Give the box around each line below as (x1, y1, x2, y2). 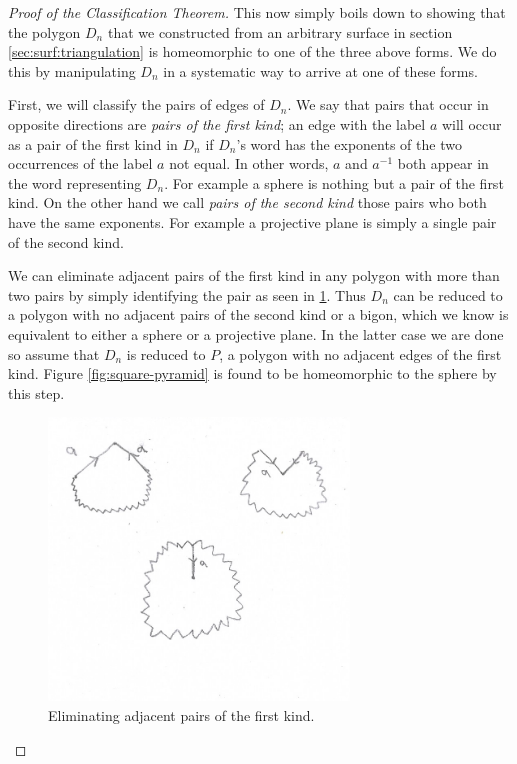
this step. (8, 382, 65, 403)
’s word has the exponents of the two (236, 133, 462, 154)
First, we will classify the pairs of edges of (8, 94, 265, 115)
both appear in (397, 153, 489, 174)
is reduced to (126, 343, 206, 364)
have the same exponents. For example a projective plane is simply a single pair (8, 211, 497, 232)
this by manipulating (8, 60, 136, 81)
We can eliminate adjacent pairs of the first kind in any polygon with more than (8, 265, 500, 286)
